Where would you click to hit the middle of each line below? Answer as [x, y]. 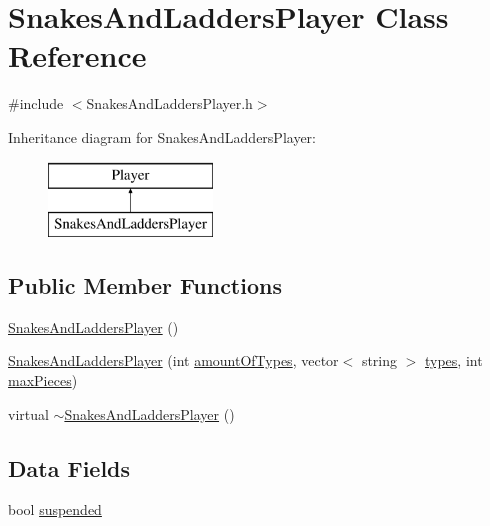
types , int [454, 360]
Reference [77, 55]
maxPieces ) [43, 380]
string [379, 360]
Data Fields [69, 467]
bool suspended [55, 509]
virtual [28, 413]
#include [36, 103]
